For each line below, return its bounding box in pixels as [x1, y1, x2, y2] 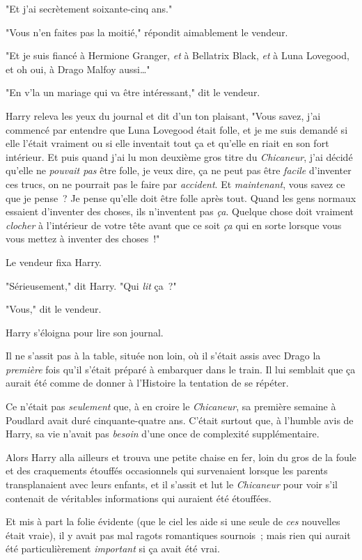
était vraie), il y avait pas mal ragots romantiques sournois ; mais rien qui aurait [6, 527, 351, 542]
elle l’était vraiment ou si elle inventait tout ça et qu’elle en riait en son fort [6, 136, 329, 150]
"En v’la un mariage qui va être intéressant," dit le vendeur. [6, 85, 260, 100]
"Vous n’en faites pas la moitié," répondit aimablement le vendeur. [6, 24, 288, 39]
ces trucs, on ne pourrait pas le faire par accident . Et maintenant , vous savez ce [6, 176, 345, 191]
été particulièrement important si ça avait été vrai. [6, 541, 220, 556]
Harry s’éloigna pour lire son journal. [6, 325, 164, 339]
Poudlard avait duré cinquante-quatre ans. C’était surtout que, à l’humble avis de [6, 412, 354, 427]
